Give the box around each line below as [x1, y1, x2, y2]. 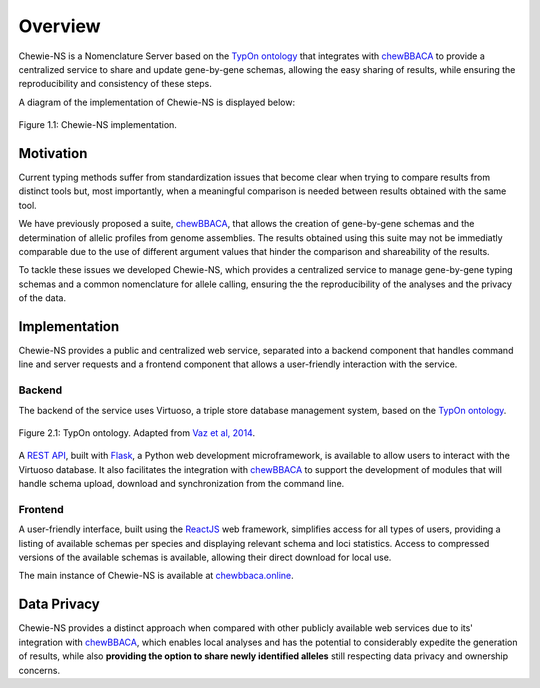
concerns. [18, 664, 61, 676]
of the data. [18, 292, 67, 304]
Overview [18, 15, 101, 37]
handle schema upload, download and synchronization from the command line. [18, 478, 345, 490]
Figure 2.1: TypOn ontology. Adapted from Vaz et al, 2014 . [18, 426, 255, 439]
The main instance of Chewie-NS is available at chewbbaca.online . [18, 570, 294, 582]
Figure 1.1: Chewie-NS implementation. [18, 119, 177, 131]
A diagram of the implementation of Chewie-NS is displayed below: [18, 96, 295, 108]
